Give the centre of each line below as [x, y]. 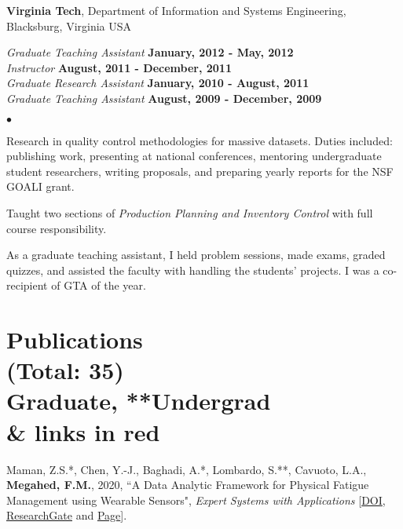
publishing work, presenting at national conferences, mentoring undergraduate [194, 156]
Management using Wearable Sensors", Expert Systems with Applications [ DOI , [196, 500]
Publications [75, 339]
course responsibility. [57, 228]
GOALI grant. [40, 186]
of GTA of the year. [99, 285]
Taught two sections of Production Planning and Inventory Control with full [190, 212]
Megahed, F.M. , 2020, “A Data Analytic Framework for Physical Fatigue [188, 485]
